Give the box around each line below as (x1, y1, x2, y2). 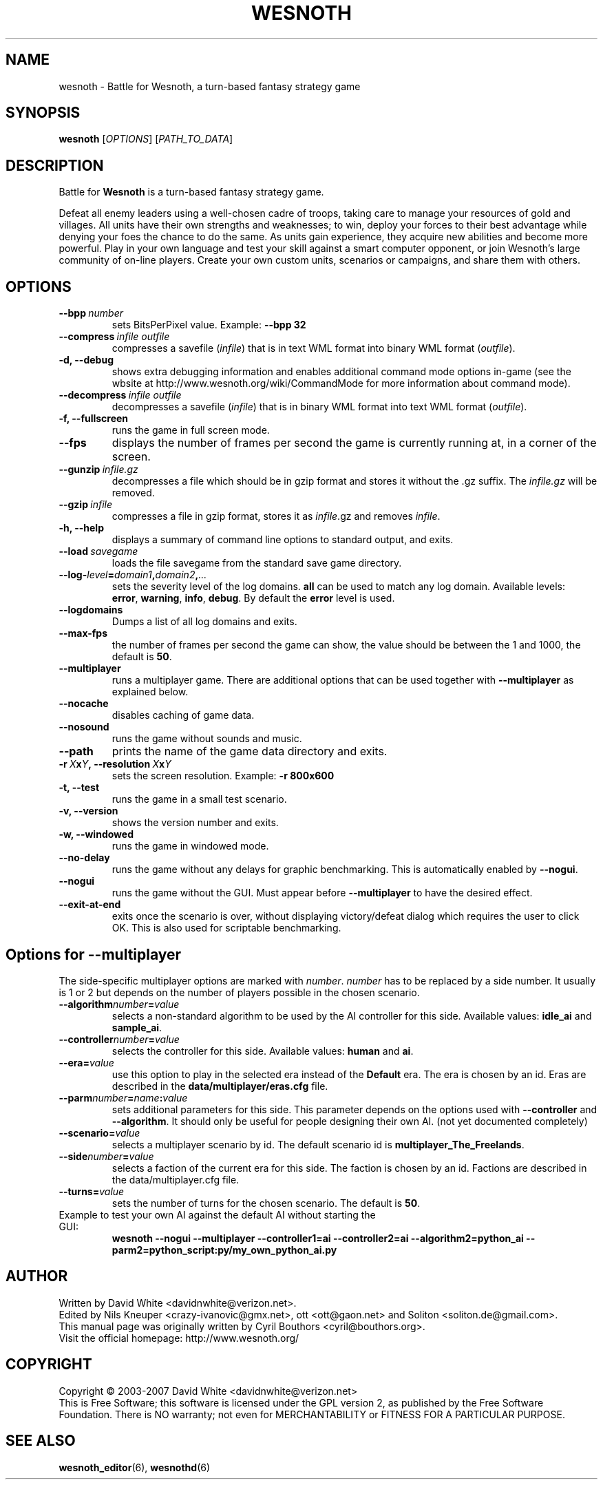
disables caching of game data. (112, 709, 255, 722)
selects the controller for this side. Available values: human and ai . (112, 1044, 414, 1057)
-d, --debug (59, 354, 114, 366)
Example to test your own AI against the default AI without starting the (59, 1208, 376, 1221)
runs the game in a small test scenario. (112, 793, 287, 805)
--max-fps (59, 627, 107, 640)
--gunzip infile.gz (59, 463, 138, 476)
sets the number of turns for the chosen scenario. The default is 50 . (112, 1197, 421, 1209)
